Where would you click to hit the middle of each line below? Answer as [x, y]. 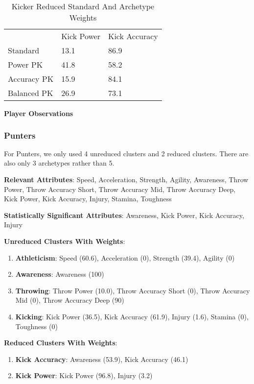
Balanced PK [31, 93]
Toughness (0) [36, 326]
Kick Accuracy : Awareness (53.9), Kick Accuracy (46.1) [102, 359]
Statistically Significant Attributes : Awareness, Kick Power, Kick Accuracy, [124, 215]
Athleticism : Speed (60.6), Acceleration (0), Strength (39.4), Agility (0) [125, 257]
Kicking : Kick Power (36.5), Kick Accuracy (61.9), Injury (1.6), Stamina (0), [132, 316]
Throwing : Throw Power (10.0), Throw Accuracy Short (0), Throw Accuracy [133, 290]
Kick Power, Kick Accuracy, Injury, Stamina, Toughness [88, 199]
